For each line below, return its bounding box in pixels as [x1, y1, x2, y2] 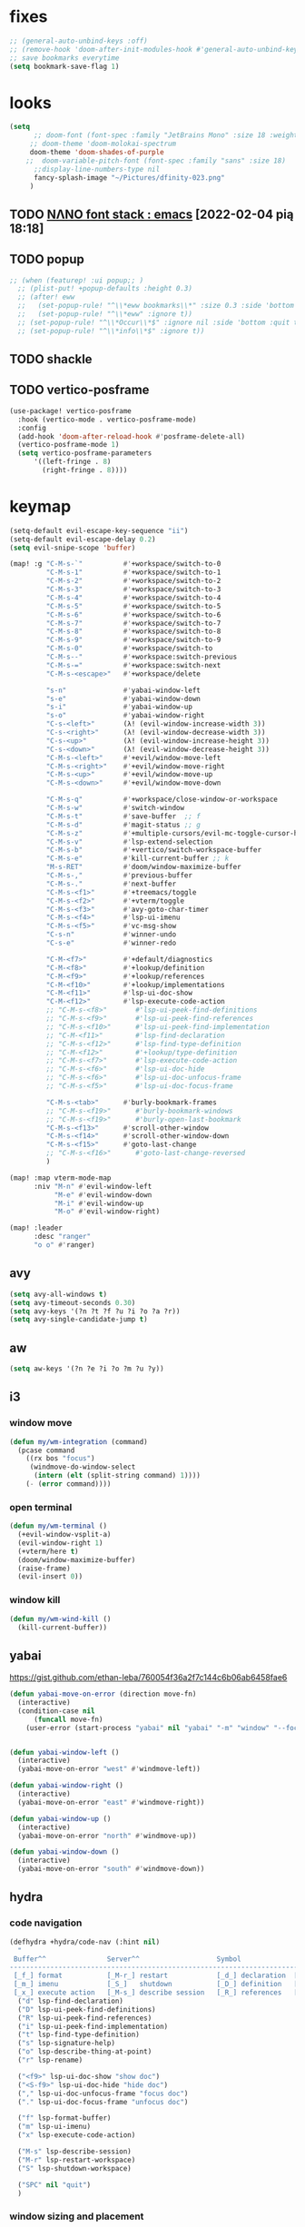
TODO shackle [9, 351, 93, 367]
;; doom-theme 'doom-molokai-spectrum [29, 139, 177, 149]
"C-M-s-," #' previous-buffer [45, 871, 193, 880]
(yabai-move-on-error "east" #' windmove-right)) [17, 1797, 205, 1806]
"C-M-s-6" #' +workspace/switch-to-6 [45, 610, 221, 619]
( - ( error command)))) [25, 1480, 112, 1489]
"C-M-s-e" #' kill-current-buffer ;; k [45, 854, 230, 864]
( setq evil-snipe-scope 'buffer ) [9, 543, 136, 552]
